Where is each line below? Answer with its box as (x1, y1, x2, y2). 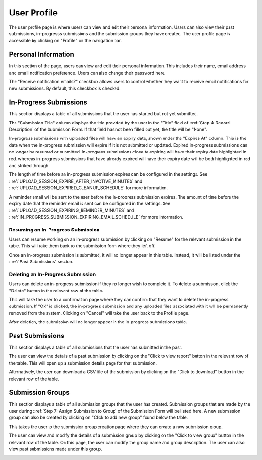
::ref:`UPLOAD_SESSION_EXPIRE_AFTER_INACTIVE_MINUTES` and (9, 178, 143, 184)
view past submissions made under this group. (9, 446, 102, 452)
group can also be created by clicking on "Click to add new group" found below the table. (9, 414, 188, 421)
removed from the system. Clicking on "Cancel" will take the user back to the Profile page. (9, 310, 190, 316)
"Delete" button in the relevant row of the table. (9, 288, 104, 293)
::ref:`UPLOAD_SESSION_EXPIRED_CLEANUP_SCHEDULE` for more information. (9, 185, 168, 191)
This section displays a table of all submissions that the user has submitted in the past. (9, 344, 182, 351)
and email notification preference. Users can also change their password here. (9, 70, 166, 76)
